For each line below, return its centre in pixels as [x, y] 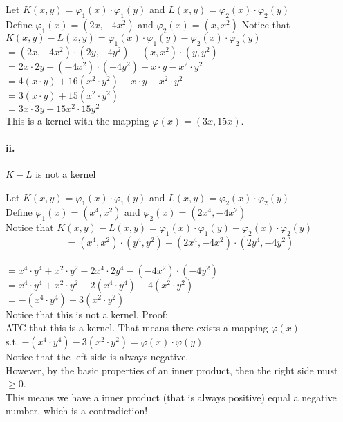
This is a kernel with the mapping [77, 120]
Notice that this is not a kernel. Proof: [87, 314]
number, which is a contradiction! [77, 411]
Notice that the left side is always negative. [97, 357]
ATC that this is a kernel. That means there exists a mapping [137, 328]
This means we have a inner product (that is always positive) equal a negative [171, 397]
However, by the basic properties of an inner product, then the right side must [172, 370]
